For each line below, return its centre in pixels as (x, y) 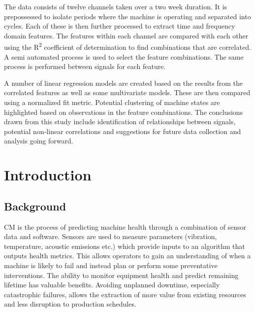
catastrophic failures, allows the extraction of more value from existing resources (125, 294)
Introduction (48, 175)
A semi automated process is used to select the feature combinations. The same (124, 56)
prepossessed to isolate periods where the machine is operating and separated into (127, 16)
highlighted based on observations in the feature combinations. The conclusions (124, 112)
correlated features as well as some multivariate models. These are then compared (127, 92)
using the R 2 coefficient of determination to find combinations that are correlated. (127, 46)
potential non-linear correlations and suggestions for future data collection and (123, 131)
